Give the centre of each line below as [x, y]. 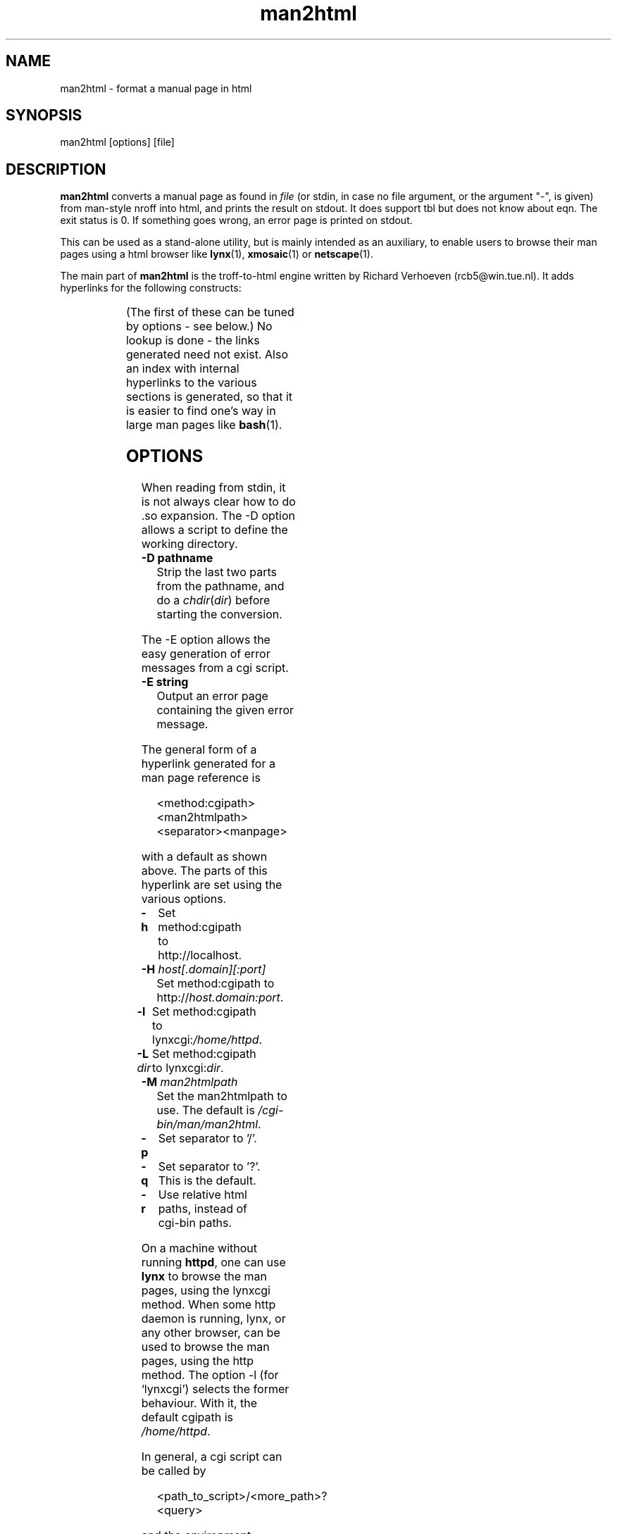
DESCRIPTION [56, 169]
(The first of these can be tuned [210, 312]
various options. [184, 899]
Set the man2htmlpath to [222, 1096]
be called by [174, 1471]
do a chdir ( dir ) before [213, 600]
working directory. [189, 544]
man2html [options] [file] [117, 142]
